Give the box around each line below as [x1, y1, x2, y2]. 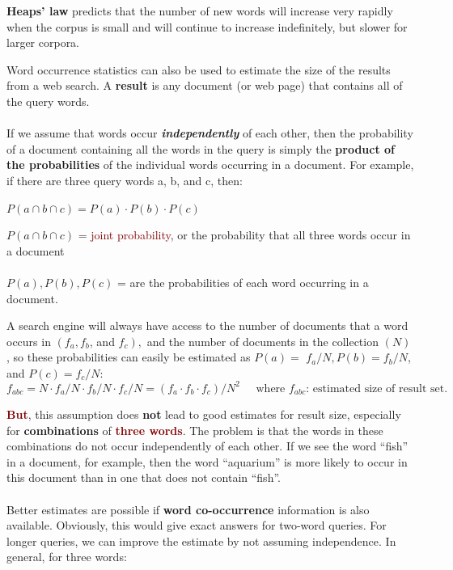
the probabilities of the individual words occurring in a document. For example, [6, 156, 414, 173]
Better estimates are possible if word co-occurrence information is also [6, 500, 370, 517]
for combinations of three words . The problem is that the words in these [6, 421, 383, 438]
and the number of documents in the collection [146, 332, 379, 349]
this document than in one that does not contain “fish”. [6, 469, 281, 486]
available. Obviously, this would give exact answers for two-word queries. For [6, 517, 387, 534]
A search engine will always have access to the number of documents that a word [6, 317, 409, 334]
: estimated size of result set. [306, 382, 448, 395]
